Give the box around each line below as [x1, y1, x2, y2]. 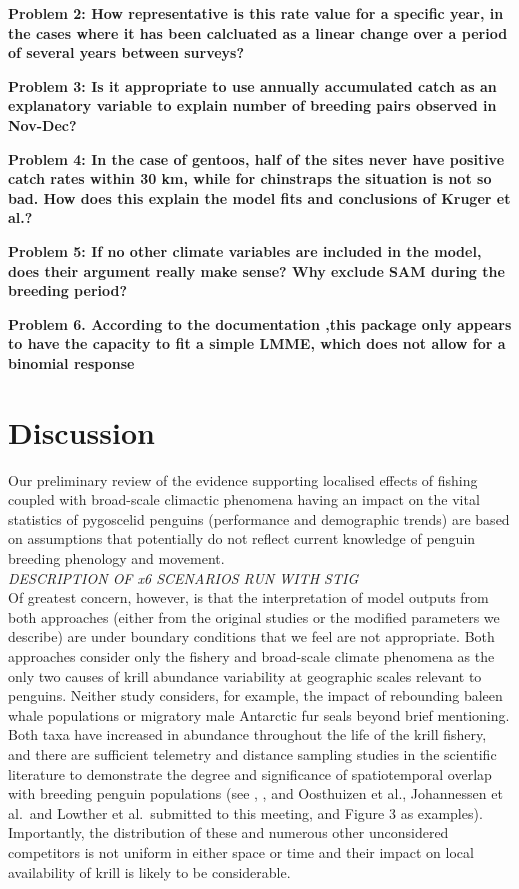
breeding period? [8, 280, 128, 301]
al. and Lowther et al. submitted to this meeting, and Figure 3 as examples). [8, 802, 483, 823]
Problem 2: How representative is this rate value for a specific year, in [8, 3, 504, 23]
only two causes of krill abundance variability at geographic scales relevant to [8, 665, 482, 686]
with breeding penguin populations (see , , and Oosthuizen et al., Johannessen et [8, 783, 503, 804]
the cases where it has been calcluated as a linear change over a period [8, 22, 508, 43]
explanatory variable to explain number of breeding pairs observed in [8, 95, 497, 116]
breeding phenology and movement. [8, 548, 225, 568]
